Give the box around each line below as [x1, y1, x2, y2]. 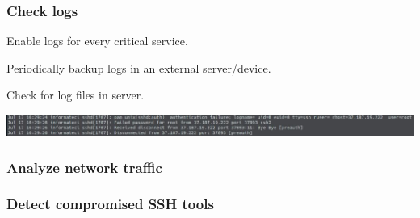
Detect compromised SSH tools [6, 194, 214, 214]
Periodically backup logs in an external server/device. [6, 59, 271, 76]
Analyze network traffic [6, 157, 162, 177]
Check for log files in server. [6, 86, 145, 103]
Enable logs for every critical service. [6, 32, 188, 49]
